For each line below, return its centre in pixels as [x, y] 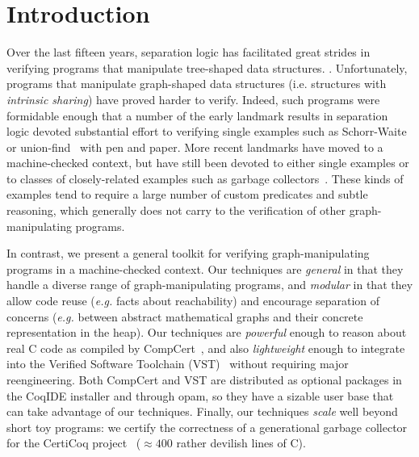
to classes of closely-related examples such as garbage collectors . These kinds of [205, 178]
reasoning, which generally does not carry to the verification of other [176, 210]
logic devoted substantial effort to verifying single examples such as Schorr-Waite [207, 131]
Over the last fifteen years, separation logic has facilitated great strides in [189, 52]
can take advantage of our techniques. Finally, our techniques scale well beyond [202, 411]
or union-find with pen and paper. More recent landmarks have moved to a [195, 147]
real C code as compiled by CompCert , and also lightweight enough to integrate [206, 348]
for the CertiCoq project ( [74, 443]
